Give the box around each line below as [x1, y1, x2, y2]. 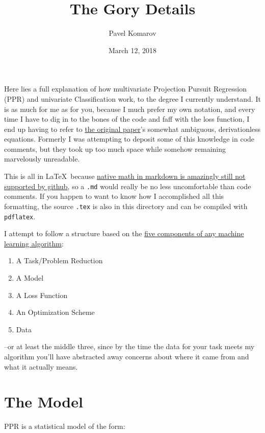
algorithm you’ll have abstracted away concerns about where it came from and [4, 351, 249, 361]
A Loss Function [16, 289, 68, 300]
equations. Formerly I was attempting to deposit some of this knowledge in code [4, 133, 255, 144]
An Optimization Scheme [16, 307, 95, 317]
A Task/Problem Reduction [16, 255, 103, 266]
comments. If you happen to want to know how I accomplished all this [4, 191, 224, 201]
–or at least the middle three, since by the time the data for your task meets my [4, 341, 255, 352]
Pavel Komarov [109, 28, 156, 38]
